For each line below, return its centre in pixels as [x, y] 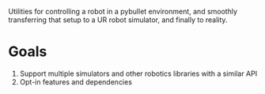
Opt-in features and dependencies [76, 81]
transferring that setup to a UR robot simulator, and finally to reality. [118, 20]
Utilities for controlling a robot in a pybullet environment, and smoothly [123, 11]
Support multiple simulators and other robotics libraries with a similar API [138, 73]
